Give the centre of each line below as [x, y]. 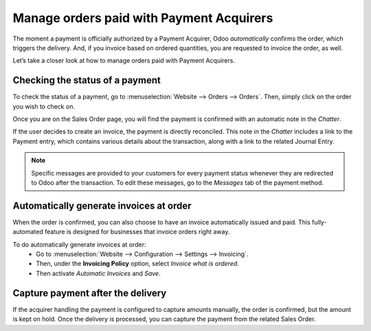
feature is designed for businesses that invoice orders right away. [137, 232]
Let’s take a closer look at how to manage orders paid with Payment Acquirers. [124, 61]
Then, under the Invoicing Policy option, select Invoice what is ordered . [138, 264]
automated [28, 232]
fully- [319, 222]
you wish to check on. [44, 106]
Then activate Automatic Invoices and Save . [98, 273]
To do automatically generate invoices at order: [79, 244]
